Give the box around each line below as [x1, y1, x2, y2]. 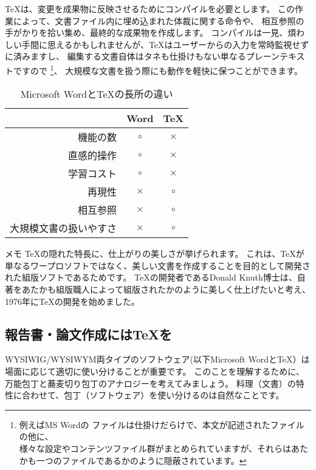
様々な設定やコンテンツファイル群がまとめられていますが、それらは [19, 441, 292, 454]
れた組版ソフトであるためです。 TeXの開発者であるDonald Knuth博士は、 [5, 271, 297, 284]
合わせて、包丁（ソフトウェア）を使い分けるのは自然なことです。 [21, 389, 284, 401]
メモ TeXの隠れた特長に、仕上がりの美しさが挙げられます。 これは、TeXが [5, 247, 304, 260]
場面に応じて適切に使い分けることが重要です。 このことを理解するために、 [5, 364, 304, 377]
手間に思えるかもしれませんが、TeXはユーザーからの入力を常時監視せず [21, 38, 309, 50]
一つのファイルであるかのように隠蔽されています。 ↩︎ [36, 454, 247, 466]
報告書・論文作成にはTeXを [5, 324, 173, 343]
